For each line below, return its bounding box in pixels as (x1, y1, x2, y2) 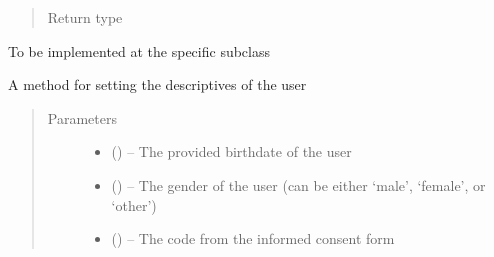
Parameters (47, 107, 117, 128)
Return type (47, 7, 123, 27)
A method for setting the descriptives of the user (8, 74, 307, 95)
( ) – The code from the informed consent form (111, 228, 395, 249)
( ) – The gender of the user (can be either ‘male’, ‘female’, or (111, 174, 486, 195)
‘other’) (111, 194, 157, 215)
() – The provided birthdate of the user (111, 141, 352, 162)
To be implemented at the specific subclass (8, 40, 270, 61)
